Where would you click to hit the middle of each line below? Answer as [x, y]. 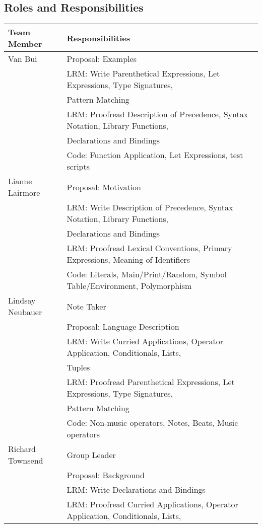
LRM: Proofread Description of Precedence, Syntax [157, 114]
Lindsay [22, 300]
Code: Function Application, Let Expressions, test [155, 155]
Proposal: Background [106, 475]
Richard [22, 449]
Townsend [26, 461]
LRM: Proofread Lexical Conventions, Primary [149, 248]
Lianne [20, 181]
